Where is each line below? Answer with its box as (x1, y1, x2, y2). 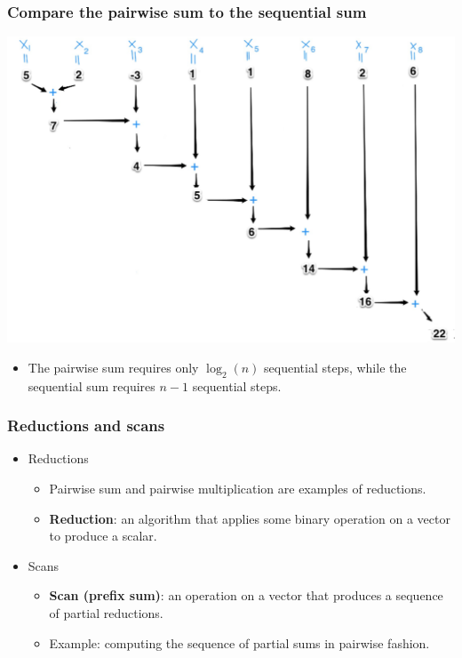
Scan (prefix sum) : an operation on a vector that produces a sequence (49, 586, 443, 605)
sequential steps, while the (264, 357, 407, 376)
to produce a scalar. (49, 526, 157, 545)
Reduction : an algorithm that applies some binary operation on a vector (49, 509, 450, 527)
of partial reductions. (49, 604, 163, 622)
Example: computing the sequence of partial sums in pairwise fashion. (49, 633, 430, 652)
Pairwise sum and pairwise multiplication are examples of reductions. (49, 479, 426, 498)
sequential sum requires (28, 376, 155, 395)
